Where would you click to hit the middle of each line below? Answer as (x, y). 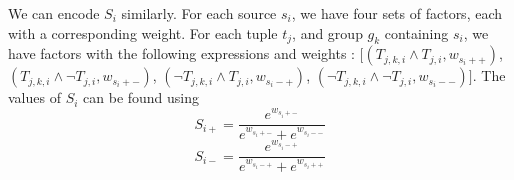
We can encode (54, 13)
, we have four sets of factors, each (397, 13)
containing (416, 32)
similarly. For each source (199, 13)
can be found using (141, 97)
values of (34, 97)
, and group (327, 32)
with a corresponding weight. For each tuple (143, 32)
